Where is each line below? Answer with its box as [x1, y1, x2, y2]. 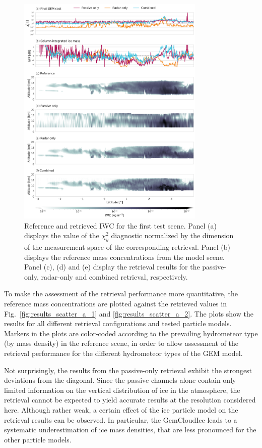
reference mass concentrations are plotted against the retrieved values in [4, 298, 227, 309]
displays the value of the [24, 230, 99, 241]
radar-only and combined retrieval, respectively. [41, 271, 188, 282]
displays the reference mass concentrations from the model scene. [24, 251, 225, 262]
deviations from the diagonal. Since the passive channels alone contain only [4, 375, 236, 385]
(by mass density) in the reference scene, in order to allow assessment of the [4, 338, 239, 348]
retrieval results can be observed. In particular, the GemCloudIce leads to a [4, 414, 237, 425]
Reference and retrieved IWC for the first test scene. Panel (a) [24, 220, 217, 231]
